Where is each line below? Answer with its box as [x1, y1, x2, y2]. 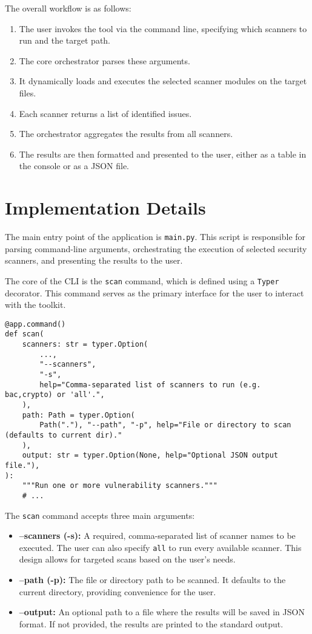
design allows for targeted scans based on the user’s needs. [19, 553, 236, 566]
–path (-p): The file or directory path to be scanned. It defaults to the [19, 573, 286, 586]
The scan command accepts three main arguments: [5, 509, 195, 521]
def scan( [5, 330, 44, 339]
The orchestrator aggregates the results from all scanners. [19, 127, 233, 140]
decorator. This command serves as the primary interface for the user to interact [5, 286, 304, 299]
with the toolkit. [5, 298, 66, 311]
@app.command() [5, 319, 66, 329]
